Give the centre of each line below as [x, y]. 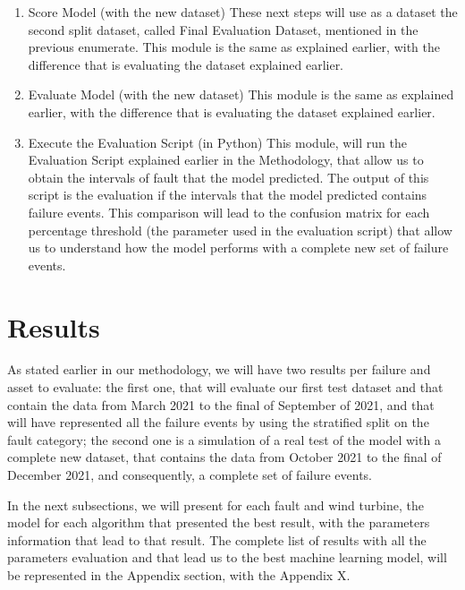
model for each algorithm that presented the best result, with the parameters [219, 522]
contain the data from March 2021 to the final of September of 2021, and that [221, 404]
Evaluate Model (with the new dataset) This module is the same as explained [241, 94]
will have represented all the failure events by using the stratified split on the [218, 422]
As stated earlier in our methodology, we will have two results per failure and [219, 369]
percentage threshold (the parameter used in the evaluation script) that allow [240, 230]
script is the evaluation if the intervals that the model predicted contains [228, 195]
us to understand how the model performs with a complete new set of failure [238, 248]
